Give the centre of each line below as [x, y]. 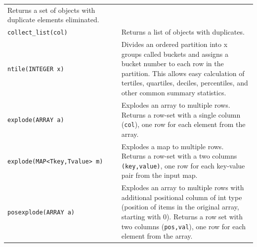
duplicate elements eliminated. [53, 20]
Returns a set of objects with [51, 10]
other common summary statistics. [174, 93]
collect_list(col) [38, 33]
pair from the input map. [159, 175]
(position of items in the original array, [180, 207]
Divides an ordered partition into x [174, 44]
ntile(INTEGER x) [36, 69]
